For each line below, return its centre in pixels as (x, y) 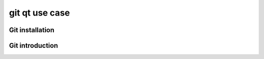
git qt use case (40, 13)
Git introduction (33, 46)
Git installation (32, 30)
